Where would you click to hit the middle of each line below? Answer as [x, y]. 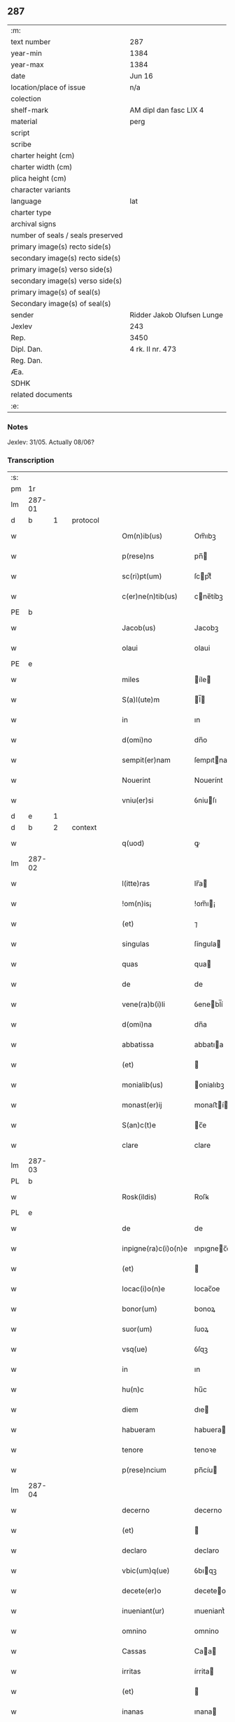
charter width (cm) [42, 167]
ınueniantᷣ [209, 1611]
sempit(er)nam [147, 761]
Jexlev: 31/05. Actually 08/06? [51, 442]
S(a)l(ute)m [141, 700]
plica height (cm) [39, 178]
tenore [133, 1450]
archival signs [34, 223]
